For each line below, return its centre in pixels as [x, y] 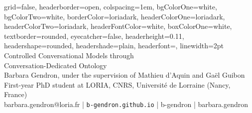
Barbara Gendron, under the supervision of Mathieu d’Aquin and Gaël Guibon [125, 75]
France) [16, 94]
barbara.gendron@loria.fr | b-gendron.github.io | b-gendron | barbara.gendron [126, 104]
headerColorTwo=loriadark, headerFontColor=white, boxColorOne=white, [118, 26]
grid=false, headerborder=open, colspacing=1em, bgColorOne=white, [111, 6]
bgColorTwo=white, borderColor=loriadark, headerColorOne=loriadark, [115, 16]
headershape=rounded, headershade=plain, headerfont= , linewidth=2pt [114, 46]
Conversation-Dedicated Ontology [56, 65]
